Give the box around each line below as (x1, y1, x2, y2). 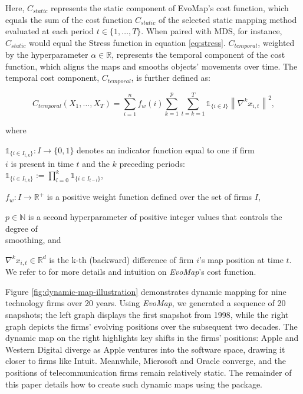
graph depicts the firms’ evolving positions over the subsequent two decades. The (5, 320, 298, 332)
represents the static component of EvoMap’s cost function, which (50, 2, 289, 14)
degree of (5, 222, 38, 234)
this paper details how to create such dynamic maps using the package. (5, 377, 262, 390)
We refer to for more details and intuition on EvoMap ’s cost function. (5, 265, 256, 278)
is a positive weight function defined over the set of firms (47, 191, 252, 203)
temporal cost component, (5, 71, 100, 84)
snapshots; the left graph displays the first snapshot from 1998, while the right (5, 308, 289, 320)
